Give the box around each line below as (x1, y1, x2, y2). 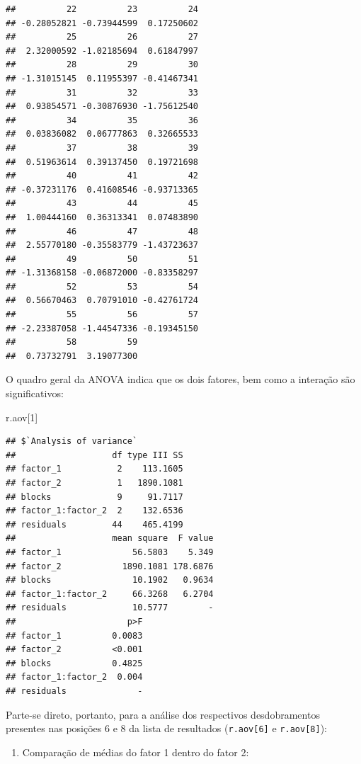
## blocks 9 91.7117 (6, 491, 183, 502)
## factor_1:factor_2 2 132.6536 (6, 506, 183, 516)
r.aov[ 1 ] (6, 409, 38, 424)
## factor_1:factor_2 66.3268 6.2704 (6, 588, 214, 599)
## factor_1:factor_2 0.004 (6, 672, 143, 683)
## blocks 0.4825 (6, 658, 143, 668)
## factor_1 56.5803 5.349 (6, 547, 214, 557)
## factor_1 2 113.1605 (6, 464, 183, 474)
